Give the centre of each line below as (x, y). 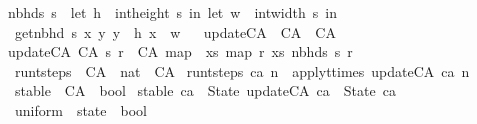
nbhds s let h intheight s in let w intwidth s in (172, 12)
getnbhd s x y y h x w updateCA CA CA (175, 31)
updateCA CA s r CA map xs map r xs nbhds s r (180, 51)
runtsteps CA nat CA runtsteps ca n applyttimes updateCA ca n (242, 70)
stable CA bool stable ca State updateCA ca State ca (205, 90)
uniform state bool (80, 109)
